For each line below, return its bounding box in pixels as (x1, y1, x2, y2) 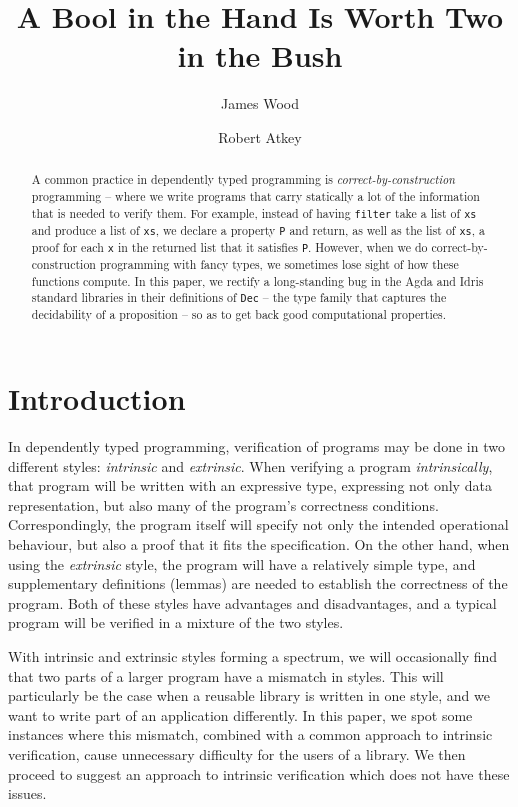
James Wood (220, 93, 300, 114)
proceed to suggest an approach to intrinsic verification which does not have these (8, 763, 510, 784)
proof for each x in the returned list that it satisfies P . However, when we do (31, 238, 428, 255)
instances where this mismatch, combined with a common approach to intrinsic (8, 724, 493, 745)
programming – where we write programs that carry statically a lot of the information (31, 187, 480, 204)
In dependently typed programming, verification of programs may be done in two (8, 436, 505, 457)
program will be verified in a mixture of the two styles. (8, 612, 344, 633)
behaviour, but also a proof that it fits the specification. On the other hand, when (8, 534, 510, 555)
